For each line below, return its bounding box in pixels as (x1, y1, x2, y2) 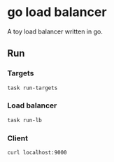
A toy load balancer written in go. (7, 27, 103, 36)
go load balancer (7, 4, 107, 20)
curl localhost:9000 (7, 149, 68, 156)
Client (7, 133, 28, 143)
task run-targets (7, 84, 58, 91)
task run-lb (7, 117, 42, 124)
